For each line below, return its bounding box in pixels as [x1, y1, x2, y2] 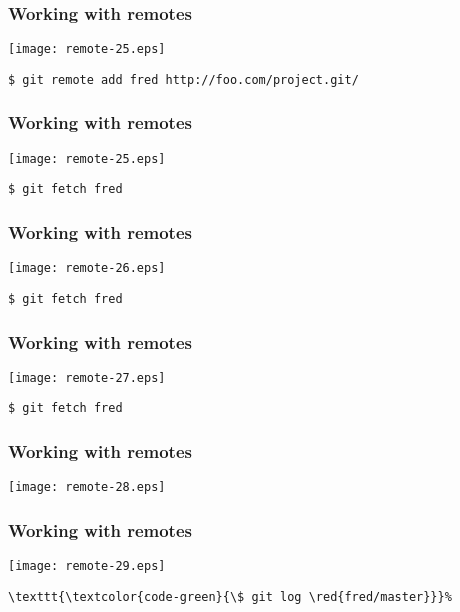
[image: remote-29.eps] [8, 559, 166, 574]
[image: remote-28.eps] [8, 480, 166, 495]
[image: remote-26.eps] [8, 261, 166, 276]
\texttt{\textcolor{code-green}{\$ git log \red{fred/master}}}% [8, 589, 452, 604]
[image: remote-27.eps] [8, 370, 166, 385]
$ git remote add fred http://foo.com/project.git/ [8, 72, 359, 87]
